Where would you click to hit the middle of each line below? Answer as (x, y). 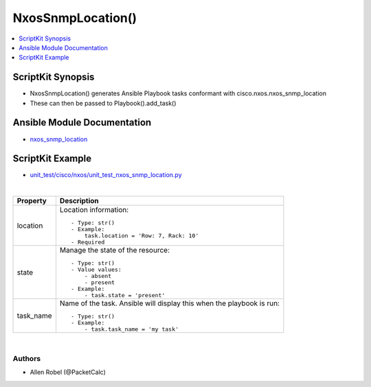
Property (32, 201)
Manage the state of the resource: (114, 250)
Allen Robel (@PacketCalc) (68, 372)
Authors (27, 358)
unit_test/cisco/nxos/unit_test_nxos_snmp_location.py (106, 175)
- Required (88, 243)
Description (79, 201)
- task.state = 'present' (125, 295)
